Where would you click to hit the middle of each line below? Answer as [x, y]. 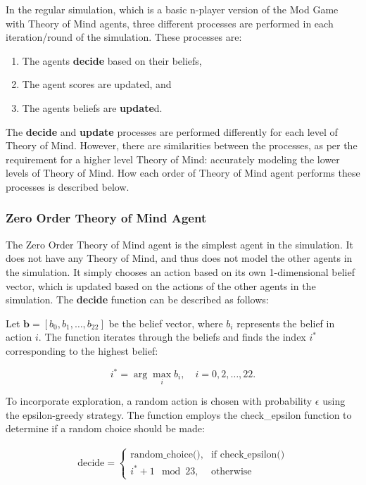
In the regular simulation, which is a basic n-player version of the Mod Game [172, 9]
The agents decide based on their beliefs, [112, 60]
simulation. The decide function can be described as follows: [137, 300]
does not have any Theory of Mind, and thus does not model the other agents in [179, 258]
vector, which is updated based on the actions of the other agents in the [161, 285]
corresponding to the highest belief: [82, 350]
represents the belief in [286, 323]
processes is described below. [68, 186]
